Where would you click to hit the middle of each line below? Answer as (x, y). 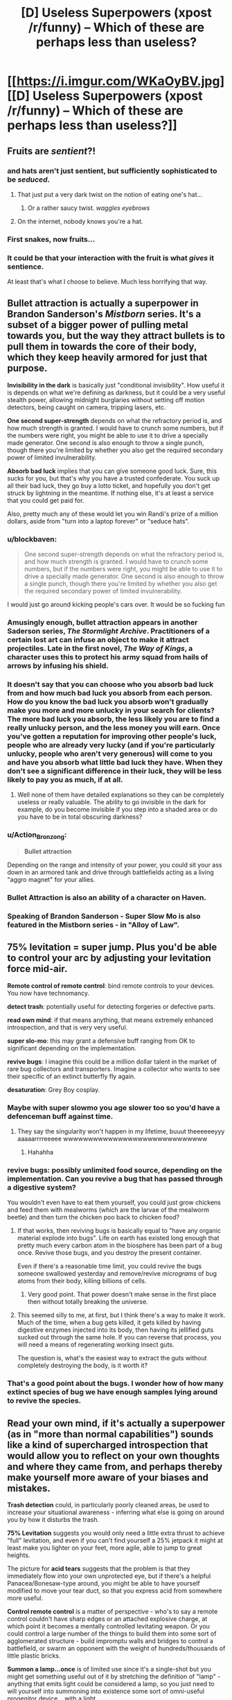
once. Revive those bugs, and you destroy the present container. (109, 1253)
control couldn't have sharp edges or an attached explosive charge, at (107, 1619)
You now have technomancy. (48, 993)
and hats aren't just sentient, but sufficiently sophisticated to (112, 171)
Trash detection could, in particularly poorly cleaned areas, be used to (108, 1504)
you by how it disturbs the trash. (53, 1519)
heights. (19, 1555)
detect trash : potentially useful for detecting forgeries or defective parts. (111, 1006)
